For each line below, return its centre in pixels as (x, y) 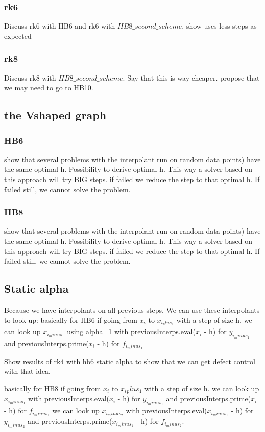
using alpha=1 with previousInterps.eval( (131, 331)
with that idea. (28, 371)
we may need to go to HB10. (49, 87)
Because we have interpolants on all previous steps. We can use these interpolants (132, 309)
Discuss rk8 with (30, 77)
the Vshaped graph (55, 115)
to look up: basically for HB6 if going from (71, 320)
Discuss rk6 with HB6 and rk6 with (60, 26)
